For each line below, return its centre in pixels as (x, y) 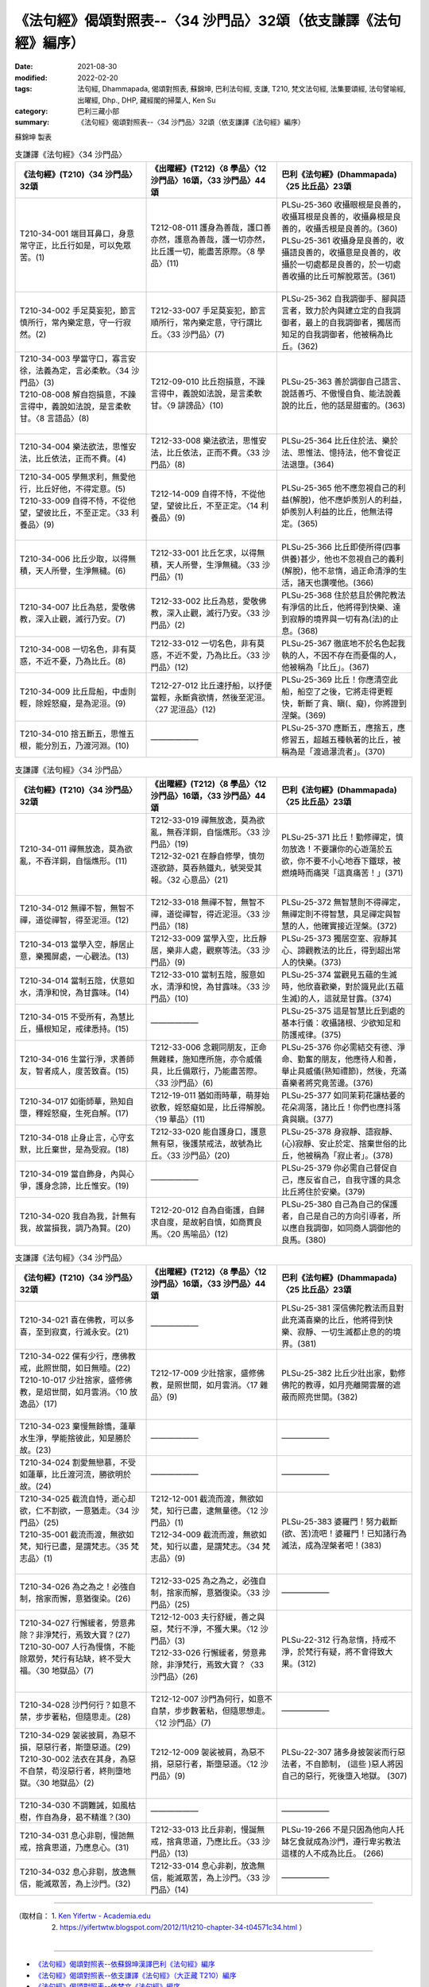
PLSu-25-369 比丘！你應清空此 (340, 680)
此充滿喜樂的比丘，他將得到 (333, 1320)
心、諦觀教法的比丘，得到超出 (337, 950)
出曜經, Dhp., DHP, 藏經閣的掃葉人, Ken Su (147, 100)
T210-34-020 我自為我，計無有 (78, 1216)
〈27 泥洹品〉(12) (183, 710)
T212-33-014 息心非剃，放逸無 (208, 1866)
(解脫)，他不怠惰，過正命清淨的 (340, 571)
